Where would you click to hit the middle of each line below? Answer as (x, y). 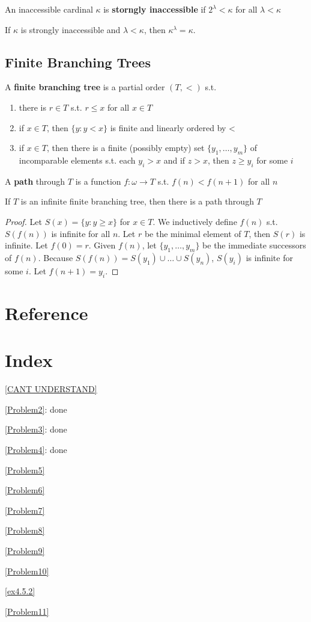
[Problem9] (25, 550)
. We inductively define (195, 221)
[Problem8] (25, 530)
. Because (56, 257)
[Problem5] (25, 470)
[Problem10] (27, 571)
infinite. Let (26, 245)
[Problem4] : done (36, 450)
